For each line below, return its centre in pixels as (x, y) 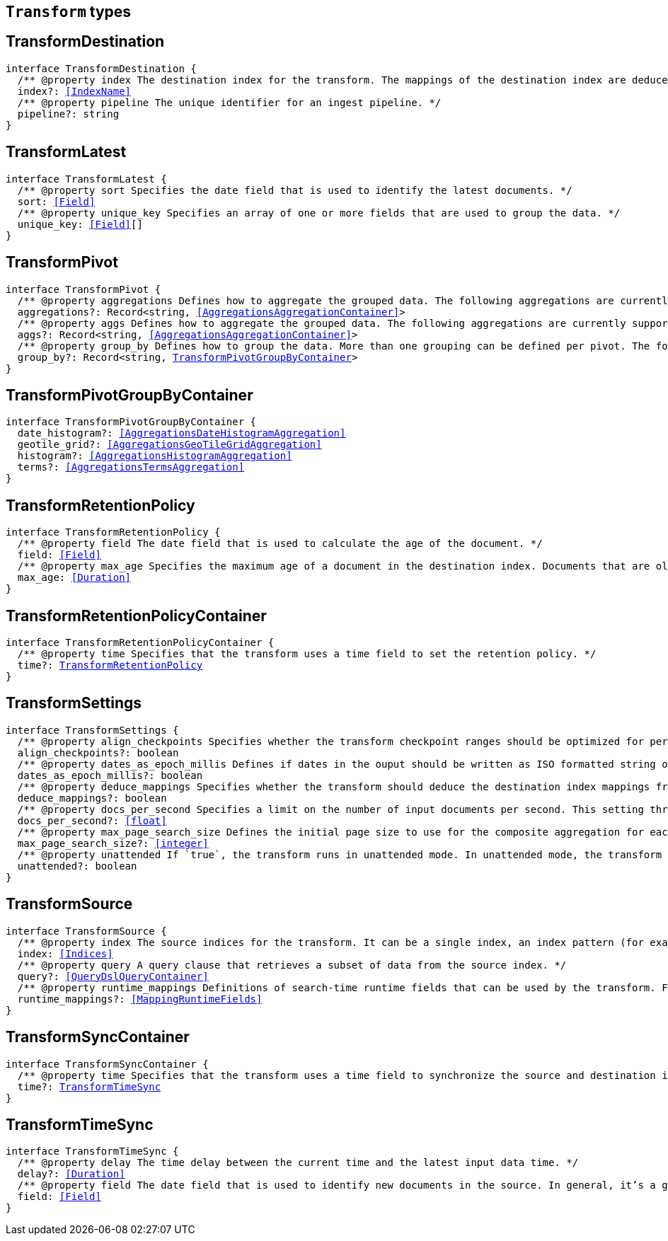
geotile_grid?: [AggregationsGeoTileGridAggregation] (169, 445)
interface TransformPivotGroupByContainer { (131, 422)
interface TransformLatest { (86, 179)
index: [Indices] (65, 953)
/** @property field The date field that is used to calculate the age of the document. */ (280, 544)
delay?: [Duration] (71, 1174)
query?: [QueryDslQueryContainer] (113, 976)
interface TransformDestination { (101, 68)
